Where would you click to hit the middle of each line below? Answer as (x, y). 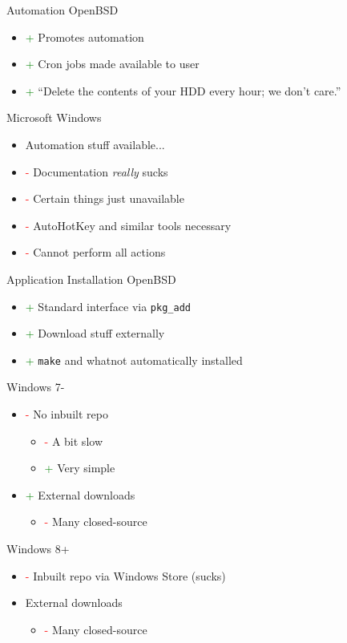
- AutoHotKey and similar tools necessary (128, 225)
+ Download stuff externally (95, 333)
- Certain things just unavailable (105, 198)
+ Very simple (80, 468)
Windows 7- (36, 387)
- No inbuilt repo (67, 414)
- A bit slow (73, 441)
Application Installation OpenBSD (91, 279)
